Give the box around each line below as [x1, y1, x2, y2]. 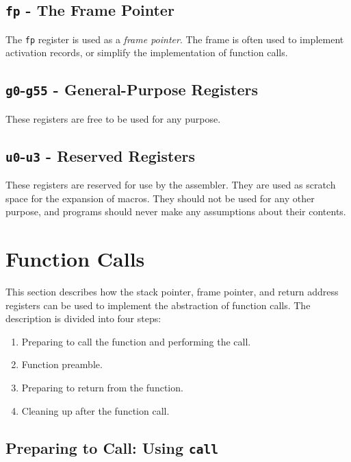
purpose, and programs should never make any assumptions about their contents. [5, 204, 346, 219]
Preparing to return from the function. [21, 380, 183, 395]
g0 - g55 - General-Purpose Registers [5, 79, 259, 100]
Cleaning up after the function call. [21, 403, 170, 417]
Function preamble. [21, 357, 103, 372]
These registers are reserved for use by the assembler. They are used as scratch [5, 178, 336, 192]
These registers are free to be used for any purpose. [5, 111, 221, 125]
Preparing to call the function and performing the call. [21, 334, 251, 348]
